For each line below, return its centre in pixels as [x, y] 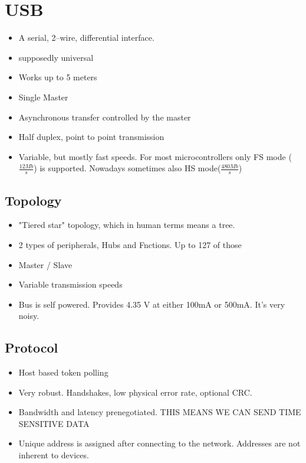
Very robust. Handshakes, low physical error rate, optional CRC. [135, 392]
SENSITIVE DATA [54, 423]
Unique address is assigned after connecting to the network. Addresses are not [159, 443]
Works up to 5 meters [58, 77]
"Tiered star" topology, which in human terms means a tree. [127, 225]
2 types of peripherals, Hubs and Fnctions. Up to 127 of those [130, 244]
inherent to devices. [54, 455]
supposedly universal [56, 57]
